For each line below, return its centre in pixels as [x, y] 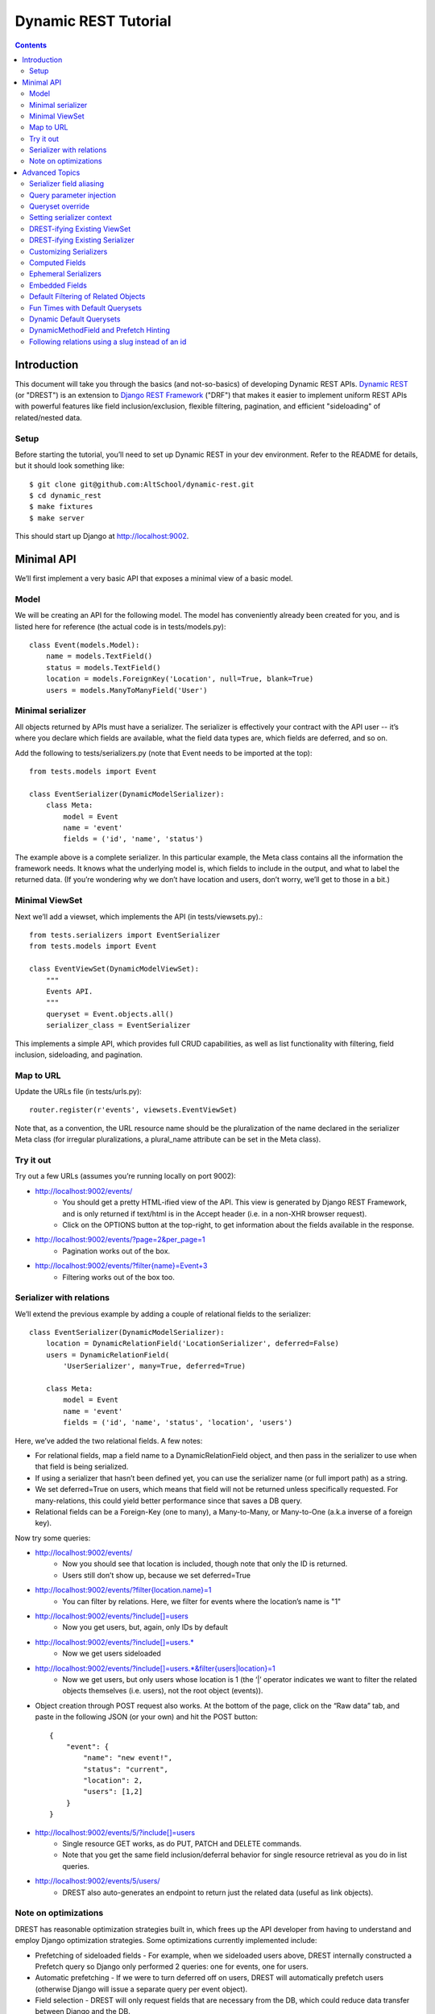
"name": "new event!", [128, 1758]
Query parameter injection [73, 195]
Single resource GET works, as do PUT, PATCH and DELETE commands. [182, 1844]
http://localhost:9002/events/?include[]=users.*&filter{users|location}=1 [155, 1668]
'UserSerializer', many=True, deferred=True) [154, 1366]
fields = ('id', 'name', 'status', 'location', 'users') [178, 1423]
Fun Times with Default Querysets [86, 308]
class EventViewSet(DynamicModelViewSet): [114, 969]
